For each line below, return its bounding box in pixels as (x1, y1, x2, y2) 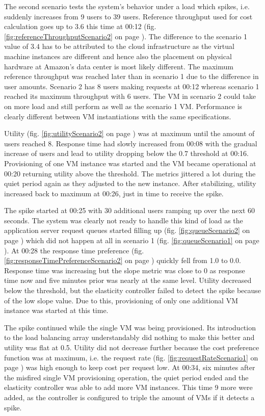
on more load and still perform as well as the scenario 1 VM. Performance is (4, 100, 243, 111)
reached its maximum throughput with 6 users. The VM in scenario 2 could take (4, 91, 256, 101)
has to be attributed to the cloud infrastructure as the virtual (42, 41, 234, 51)
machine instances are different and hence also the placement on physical (4, 50, 232, 61)
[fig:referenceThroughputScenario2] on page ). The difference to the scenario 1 (4, 31, 248, 41)
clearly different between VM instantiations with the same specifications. (4, 111, 231, 121)
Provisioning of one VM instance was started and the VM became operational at (4, 158, 256, 168)
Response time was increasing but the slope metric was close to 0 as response (4, 265, 245, 275)
